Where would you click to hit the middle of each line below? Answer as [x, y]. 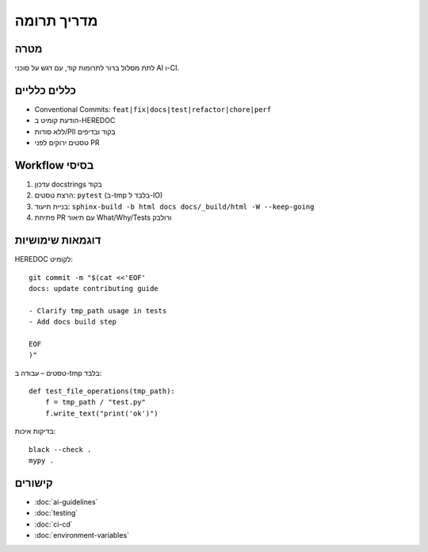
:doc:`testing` [56, 513]
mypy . [42, 460]
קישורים [34, 483]
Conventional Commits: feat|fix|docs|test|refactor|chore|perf [153, 109]
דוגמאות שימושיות [58, 241]
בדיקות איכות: [35, 431]
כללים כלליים [46, 90]
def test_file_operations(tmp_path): [102, 391]
